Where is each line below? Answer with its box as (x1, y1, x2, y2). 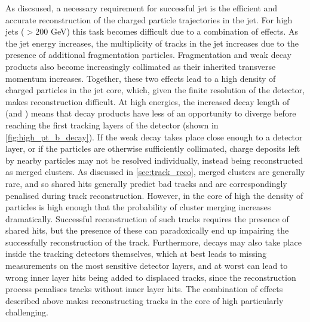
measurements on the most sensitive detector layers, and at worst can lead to (5, 259, 288, 272)
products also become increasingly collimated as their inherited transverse (5, 60, 276, 72)
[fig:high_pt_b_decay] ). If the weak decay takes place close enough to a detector (5, 130, 303, 143)
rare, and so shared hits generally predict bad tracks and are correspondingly (5, 177, 287, 189)
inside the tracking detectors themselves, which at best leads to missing (5, 247, 266, 260)
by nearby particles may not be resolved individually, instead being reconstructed (5, 154, 303, 166)
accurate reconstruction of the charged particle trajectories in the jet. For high (5, 13, 293, 26)
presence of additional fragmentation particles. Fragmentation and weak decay (5, 48, 291, 61)
